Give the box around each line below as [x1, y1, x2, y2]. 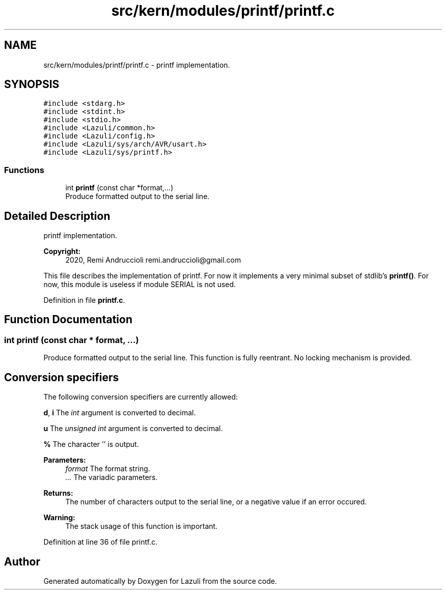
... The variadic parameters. [65, 473, 158, 482]
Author [4, 555, 40, 568]
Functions [4, 164, 44, 175]
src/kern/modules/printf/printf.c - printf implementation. [43, 60, 230, 69]
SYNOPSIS [4, 78, 60, 91]
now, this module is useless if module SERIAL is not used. [43, 280, 236, 289]
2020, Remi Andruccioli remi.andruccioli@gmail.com [65, 256, 241, 265]
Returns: [43, 489, 73, 498]
